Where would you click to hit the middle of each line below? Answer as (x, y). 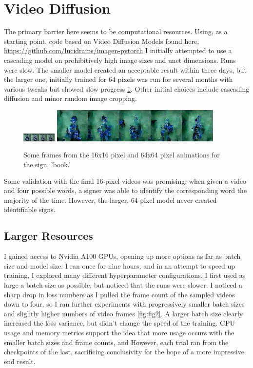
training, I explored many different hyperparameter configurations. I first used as (125, 275)
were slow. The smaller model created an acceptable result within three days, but (125, 69)
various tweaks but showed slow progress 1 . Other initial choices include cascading (127, 88)
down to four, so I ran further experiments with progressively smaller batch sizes (124, 304)
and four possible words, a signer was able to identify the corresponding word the (126, 190)
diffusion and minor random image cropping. (70, 98)
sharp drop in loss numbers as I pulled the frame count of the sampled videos (119, 294)
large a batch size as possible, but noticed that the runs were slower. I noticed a (123, 285)
